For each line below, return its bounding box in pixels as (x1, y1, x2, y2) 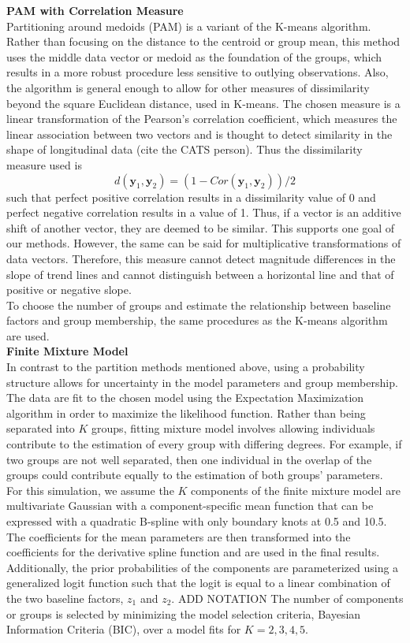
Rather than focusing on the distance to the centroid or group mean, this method (6, 33, 401, 50)
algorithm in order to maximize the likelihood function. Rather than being (6, 404, 366, 421)
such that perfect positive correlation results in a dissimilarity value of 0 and (6, 188, 376, 205)
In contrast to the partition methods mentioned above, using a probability (6, 359, 365, 375)
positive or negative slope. (6, 281, 132, 298)
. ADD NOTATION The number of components (171, 589, 404, 606)
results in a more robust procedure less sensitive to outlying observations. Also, (6, 64, 389, 80)
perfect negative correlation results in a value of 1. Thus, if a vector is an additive (6, 204, 401, 221)
